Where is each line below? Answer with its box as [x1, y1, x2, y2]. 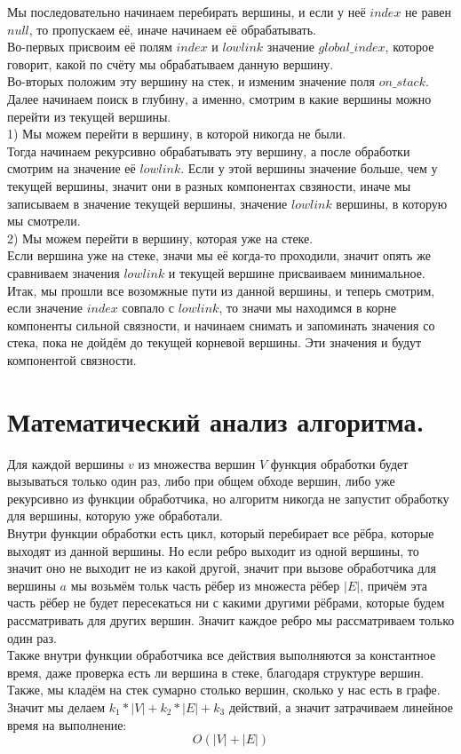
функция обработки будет [270, 454, 409, 472]
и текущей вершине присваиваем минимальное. [168, 263, 425, 282]
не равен [405, 3, 451, 20]
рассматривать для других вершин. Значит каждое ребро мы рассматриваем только [7, 610, 455, 629]
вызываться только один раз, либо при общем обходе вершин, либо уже [7, 472, 395, 490]
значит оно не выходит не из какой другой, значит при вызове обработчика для [7, 559, 436, 577]
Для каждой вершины [7, 454, 124, 472]
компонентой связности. [7, 350, 137, 369]
